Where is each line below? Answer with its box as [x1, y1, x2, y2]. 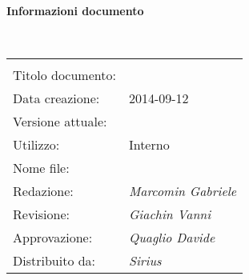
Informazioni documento [6, 2, 144, 18]
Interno [128, 135, 170, 154]
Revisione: [13, 205, 70, 224]
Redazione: [13, 182, 74, 201]
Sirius [128, 251, 162, 270]
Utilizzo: [13, 135, 60, 154]
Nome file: [13, 158, 70, 178]
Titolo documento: [13, 66, 116, 85]
